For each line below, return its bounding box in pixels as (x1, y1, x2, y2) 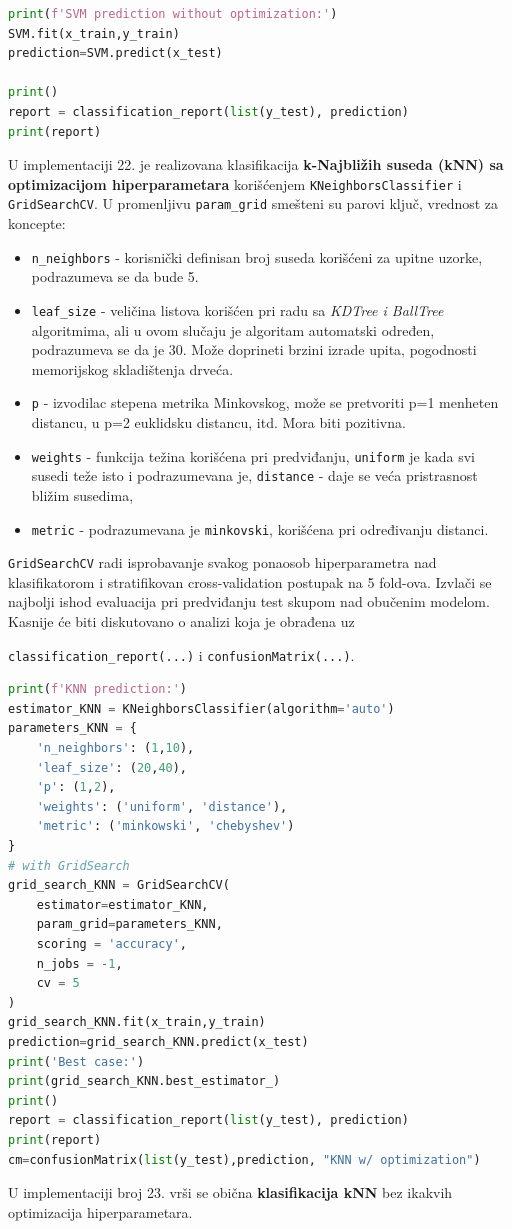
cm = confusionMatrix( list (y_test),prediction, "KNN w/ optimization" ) (8, 1152, 481, 1167)
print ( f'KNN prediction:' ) (8, 682, 187, 697)
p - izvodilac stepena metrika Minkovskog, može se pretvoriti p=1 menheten (31, 392, 499, 413)
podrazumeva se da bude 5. (31, 266, 199, 287)
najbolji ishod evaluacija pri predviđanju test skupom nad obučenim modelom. (8, 591, 490, 612)
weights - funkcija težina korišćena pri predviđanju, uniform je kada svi (31, 445, 475, 466)
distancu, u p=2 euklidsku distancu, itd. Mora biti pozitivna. (31, 412, 406, 432)
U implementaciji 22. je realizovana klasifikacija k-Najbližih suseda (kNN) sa (8, 154, 504, 175)
